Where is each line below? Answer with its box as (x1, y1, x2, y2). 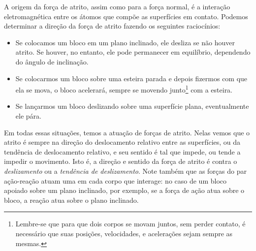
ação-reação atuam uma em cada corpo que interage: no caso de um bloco (4, 175, 227, 186)
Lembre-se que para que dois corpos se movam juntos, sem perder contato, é (15, 219, 246, 229)
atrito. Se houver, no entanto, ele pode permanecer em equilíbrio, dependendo (15, 47, 251, 57)
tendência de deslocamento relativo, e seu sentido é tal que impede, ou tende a (4, 146, 241, 157)
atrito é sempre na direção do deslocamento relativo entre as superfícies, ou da (4, 137, 241, 147)
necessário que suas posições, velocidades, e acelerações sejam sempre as (15, 228, 233, 238)
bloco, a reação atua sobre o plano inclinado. (4, 194, 139, 205)
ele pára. (15, 111, 41, 121)
